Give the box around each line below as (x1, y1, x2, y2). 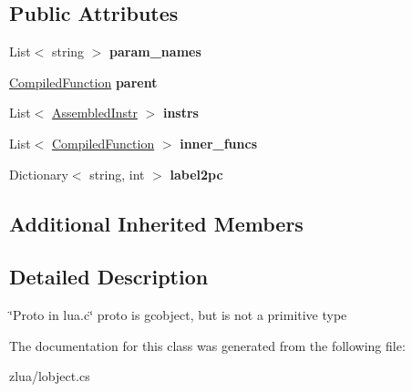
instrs (162, 103, 199, 122)
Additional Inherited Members (9, 209, 304, 237)
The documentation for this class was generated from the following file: (9, 335, 406, 355)
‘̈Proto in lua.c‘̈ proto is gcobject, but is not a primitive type (9, 305, 347, 325)
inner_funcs (180, 133, 258, 152)
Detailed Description (9, 263, 209, 291)
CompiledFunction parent (9, 72, 158, 91)
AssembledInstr (51, 103, 138, 122)
